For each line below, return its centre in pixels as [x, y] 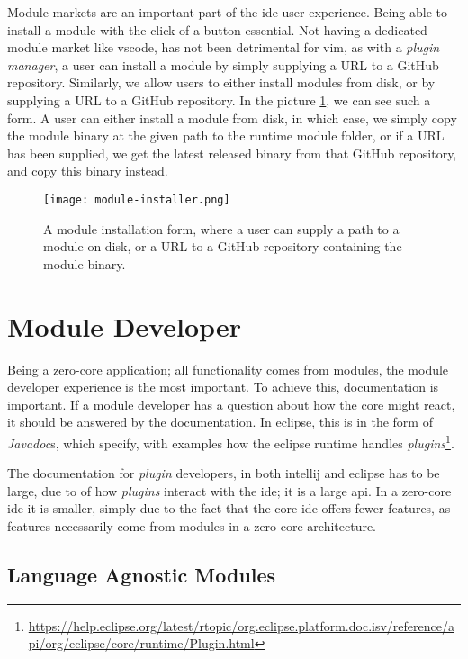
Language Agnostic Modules [142, 574]
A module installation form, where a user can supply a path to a [221, 228]
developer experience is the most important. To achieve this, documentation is [223, 387]
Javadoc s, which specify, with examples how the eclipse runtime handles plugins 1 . [231, 441]
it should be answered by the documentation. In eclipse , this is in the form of [220, 422]
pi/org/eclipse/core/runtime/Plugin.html [141, 643]
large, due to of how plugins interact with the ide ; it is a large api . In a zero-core [229, 490]
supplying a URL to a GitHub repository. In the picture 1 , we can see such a [219, 99]
